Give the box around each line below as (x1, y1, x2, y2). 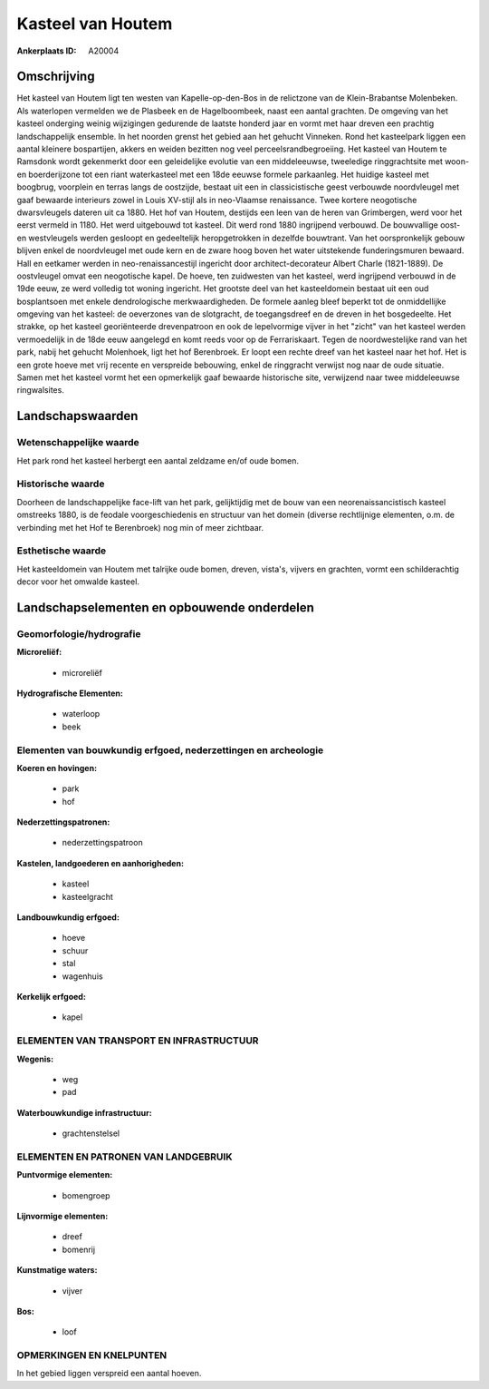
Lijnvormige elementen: (16, 1211, 109, 1221)
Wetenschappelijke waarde (16, 436, 139, 449)
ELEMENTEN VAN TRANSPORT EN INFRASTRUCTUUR (16, 1034, 259, 1047)
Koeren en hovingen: (16, 762, 98, 773)
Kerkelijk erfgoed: (16, 991, 86, 1002)
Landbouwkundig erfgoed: (16, 912, 120, 923)
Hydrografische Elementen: (16, 688, 124, 699)
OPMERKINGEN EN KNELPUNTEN (16, 1349, 168, 1362)
